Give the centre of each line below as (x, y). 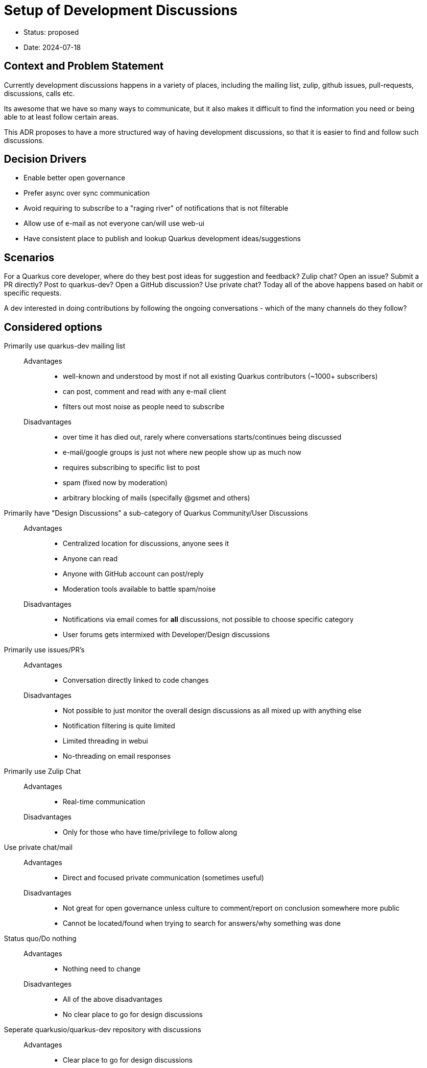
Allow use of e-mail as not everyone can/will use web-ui (114, 224)
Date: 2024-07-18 (52, 47)
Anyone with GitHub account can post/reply (133, 574)
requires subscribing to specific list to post (131, 468)
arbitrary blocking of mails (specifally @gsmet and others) (156, 498)
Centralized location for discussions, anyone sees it (146, 544)
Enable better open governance (74, 178)
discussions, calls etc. (39, 93)
